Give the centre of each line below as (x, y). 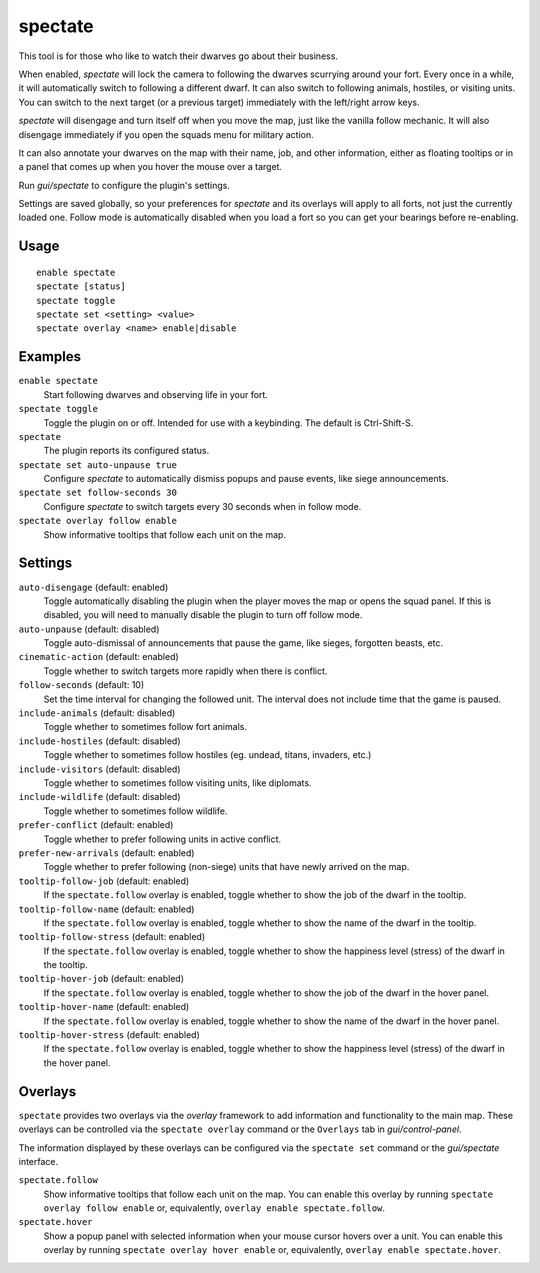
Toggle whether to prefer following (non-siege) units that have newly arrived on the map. (226, 867)
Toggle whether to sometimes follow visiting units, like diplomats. (177, 783)
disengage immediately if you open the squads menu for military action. (166, 134)
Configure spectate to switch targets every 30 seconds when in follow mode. (202, 506)
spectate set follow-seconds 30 (97, 493)
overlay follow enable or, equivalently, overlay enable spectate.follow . (214, 1208)
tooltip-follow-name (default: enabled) (106, 909)
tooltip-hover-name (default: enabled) (104, 1007)
